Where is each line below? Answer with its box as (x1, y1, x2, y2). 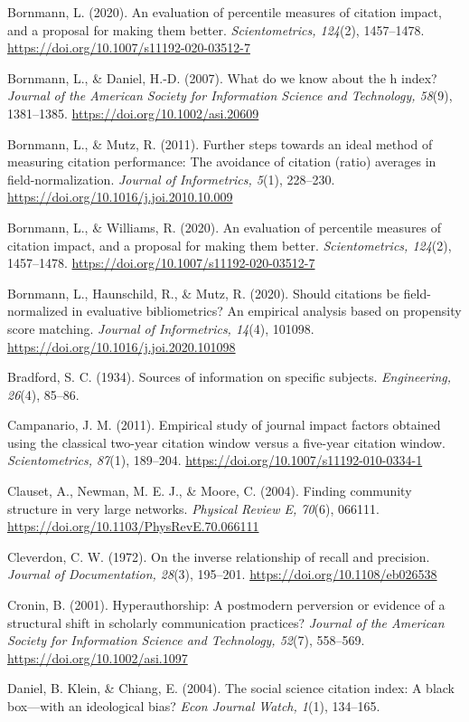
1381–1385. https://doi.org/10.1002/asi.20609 (7, 103, 259, 122)
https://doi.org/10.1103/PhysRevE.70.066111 (7, 517, 259, 536)
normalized (7, 301, 68, 320)
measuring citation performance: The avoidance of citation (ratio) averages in (7, 152, 436, 171)
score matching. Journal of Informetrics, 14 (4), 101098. (7, 318, 314, 337)
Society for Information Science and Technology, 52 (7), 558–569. (7, 631, 365, 650)
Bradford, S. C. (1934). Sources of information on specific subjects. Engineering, (7, 367, 452, 386)
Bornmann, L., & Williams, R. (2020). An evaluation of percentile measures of (7, 217, 442, 236)
